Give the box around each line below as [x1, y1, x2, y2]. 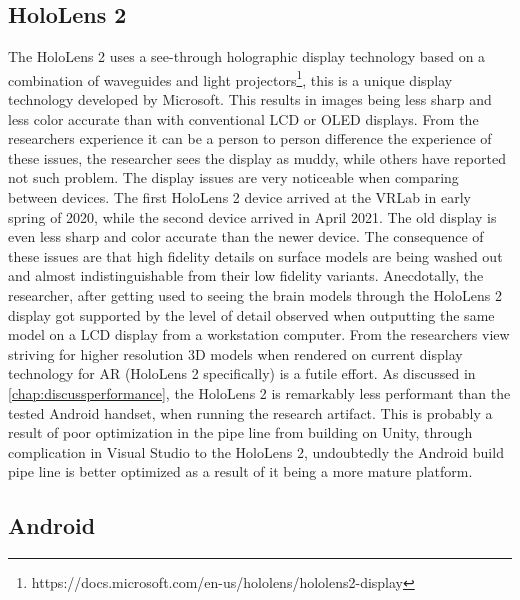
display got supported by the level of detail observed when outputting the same [8, 304, 495, 325]
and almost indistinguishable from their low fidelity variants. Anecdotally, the [8, 265, 484, 286]
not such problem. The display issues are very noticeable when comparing [8, 167, 459, 188]
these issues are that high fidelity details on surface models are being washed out [8, 245, 503, 266]
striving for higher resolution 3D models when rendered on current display [8, 343, 463, 364]
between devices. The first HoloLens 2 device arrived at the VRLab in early [8, 187, 471, 208]
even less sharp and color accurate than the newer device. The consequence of [8, 226, 484, 247]
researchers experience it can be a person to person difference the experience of [8, 128, 492, 149]
